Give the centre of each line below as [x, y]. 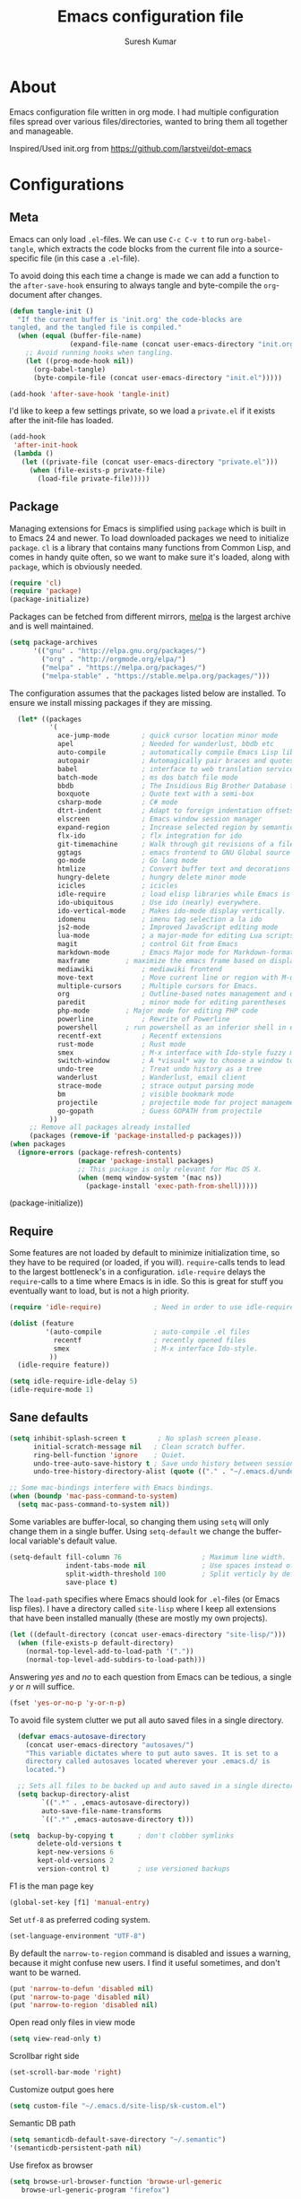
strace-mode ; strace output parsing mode [155, 1086]
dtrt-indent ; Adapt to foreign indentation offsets [176, 811]
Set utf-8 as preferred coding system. [80, 1919]
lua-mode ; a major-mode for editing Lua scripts [176, 936]
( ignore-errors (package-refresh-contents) [99, 1152]
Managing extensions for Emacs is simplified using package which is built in [148, 528]
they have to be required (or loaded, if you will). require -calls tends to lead [147, 1263]
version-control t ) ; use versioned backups [133, 1869]
